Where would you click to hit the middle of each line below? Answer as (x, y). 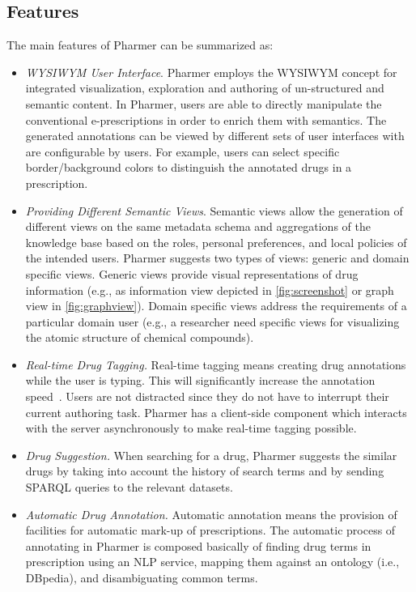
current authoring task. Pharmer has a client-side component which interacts (216, 412)
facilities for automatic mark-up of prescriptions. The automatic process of (210, 530)
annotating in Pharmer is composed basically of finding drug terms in (198, 545)
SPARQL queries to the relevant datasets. (129, 487)
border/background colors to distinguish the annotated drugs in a (189, 167)
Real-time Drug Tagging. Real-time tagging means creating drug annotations (216, 364)
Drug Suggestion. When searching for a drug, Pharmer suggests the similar (211, 455)
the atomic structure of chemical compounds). (140, 337)
